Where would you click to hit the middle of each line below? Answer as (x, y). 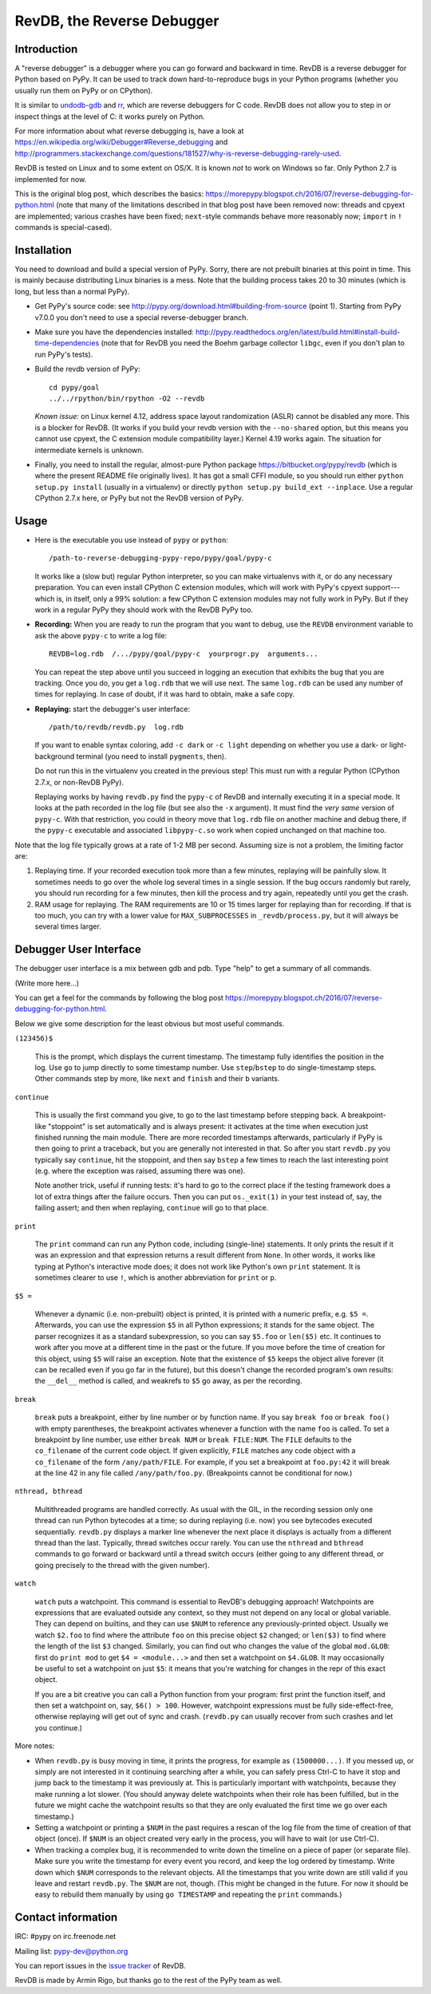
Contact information (66, 1918)
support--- (382, 587)
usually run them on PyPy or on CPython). (84, 90)
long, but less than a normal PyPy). (72, 291)
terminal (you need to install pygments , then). (151, 756)
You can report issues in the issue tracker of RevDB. (101, 1966)
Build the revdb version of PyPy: (87, 369)
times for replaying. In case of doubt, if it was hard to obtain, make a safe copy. (165, 694)
